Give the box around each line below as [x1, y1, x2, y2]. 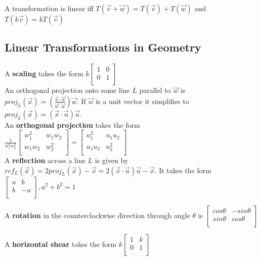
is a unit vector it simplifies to [96, 95, 189, 106]
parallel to [139, 85, 171, 95]
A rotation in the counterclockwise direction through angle [5, 210, 190, 220]
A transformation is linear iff [5, 3, 94, 13]
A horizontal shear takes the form [5, 238, 117, 249]
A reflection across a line [5, 154, 85, 165]
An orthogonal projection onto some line [5, 85, 130, 95]
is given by [95, 154, 128, 165]
